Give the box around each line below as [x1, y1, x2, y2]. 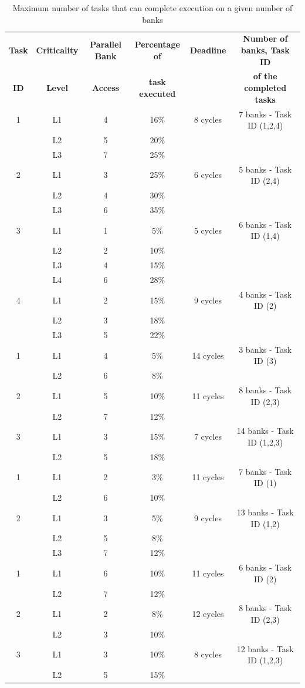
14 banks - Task [236, 424, 294, 437]
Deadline [189, 44, 226, 56]
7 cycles [194, 430, 222, 443]
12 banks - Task [236, 642, 294, 655]
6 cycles [194, 168, 222, 181]
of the [253, 70, 277, 82]
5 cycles [194, 224, 222, 236]
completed [244, 82, 287, 94]
